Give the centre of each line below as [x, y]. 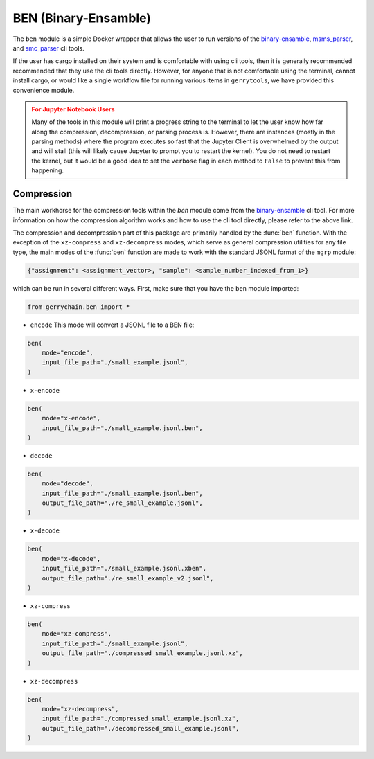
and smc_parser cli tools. [48, 48]
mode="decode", [68, 484]
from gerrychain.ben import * [79, 307]
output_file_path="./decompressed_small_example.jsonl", [141, 728]
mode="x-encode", [71, 418]
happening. [47, 170]
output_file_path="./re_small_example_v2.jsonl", [128, 578]
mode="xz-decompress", [80, 709]
